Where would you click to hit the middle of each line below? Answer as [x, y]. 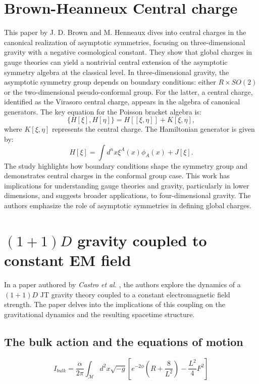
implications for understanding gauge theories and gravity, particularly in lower [127, 185]
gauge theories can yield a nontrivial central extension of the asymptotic [116, 62]
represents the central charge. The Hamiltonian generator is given [153, 129]
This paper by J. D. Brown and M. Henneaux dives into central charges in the [125, 32]
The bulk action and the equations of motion [124, 341]
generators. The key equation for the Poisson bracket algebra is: [103, 111]
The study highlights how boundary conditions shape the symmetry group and [126, 165]
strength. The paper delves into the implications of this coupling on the [115, 304]
